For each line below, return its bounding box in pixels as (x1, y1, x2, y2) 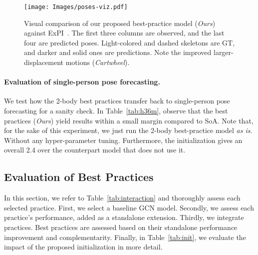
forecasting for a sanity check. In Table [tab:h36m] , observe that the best (4, 105, 228, 116)
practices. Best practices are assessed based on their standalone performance (4, 221, 238, 232)
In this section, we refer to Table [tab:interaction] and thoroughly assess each (4, 192, 241, 203)
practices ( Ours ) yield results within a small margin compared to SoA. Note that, (4, 115, 254, 125)
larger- (213, 47, 234, 57)
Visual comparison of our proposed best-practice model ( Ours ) (24, 17, 216, 28)
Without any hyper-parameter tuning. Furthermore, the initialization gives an (4, 134, 243, 145)
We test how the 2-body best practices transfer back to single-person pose (4, 95, 230, 106)
